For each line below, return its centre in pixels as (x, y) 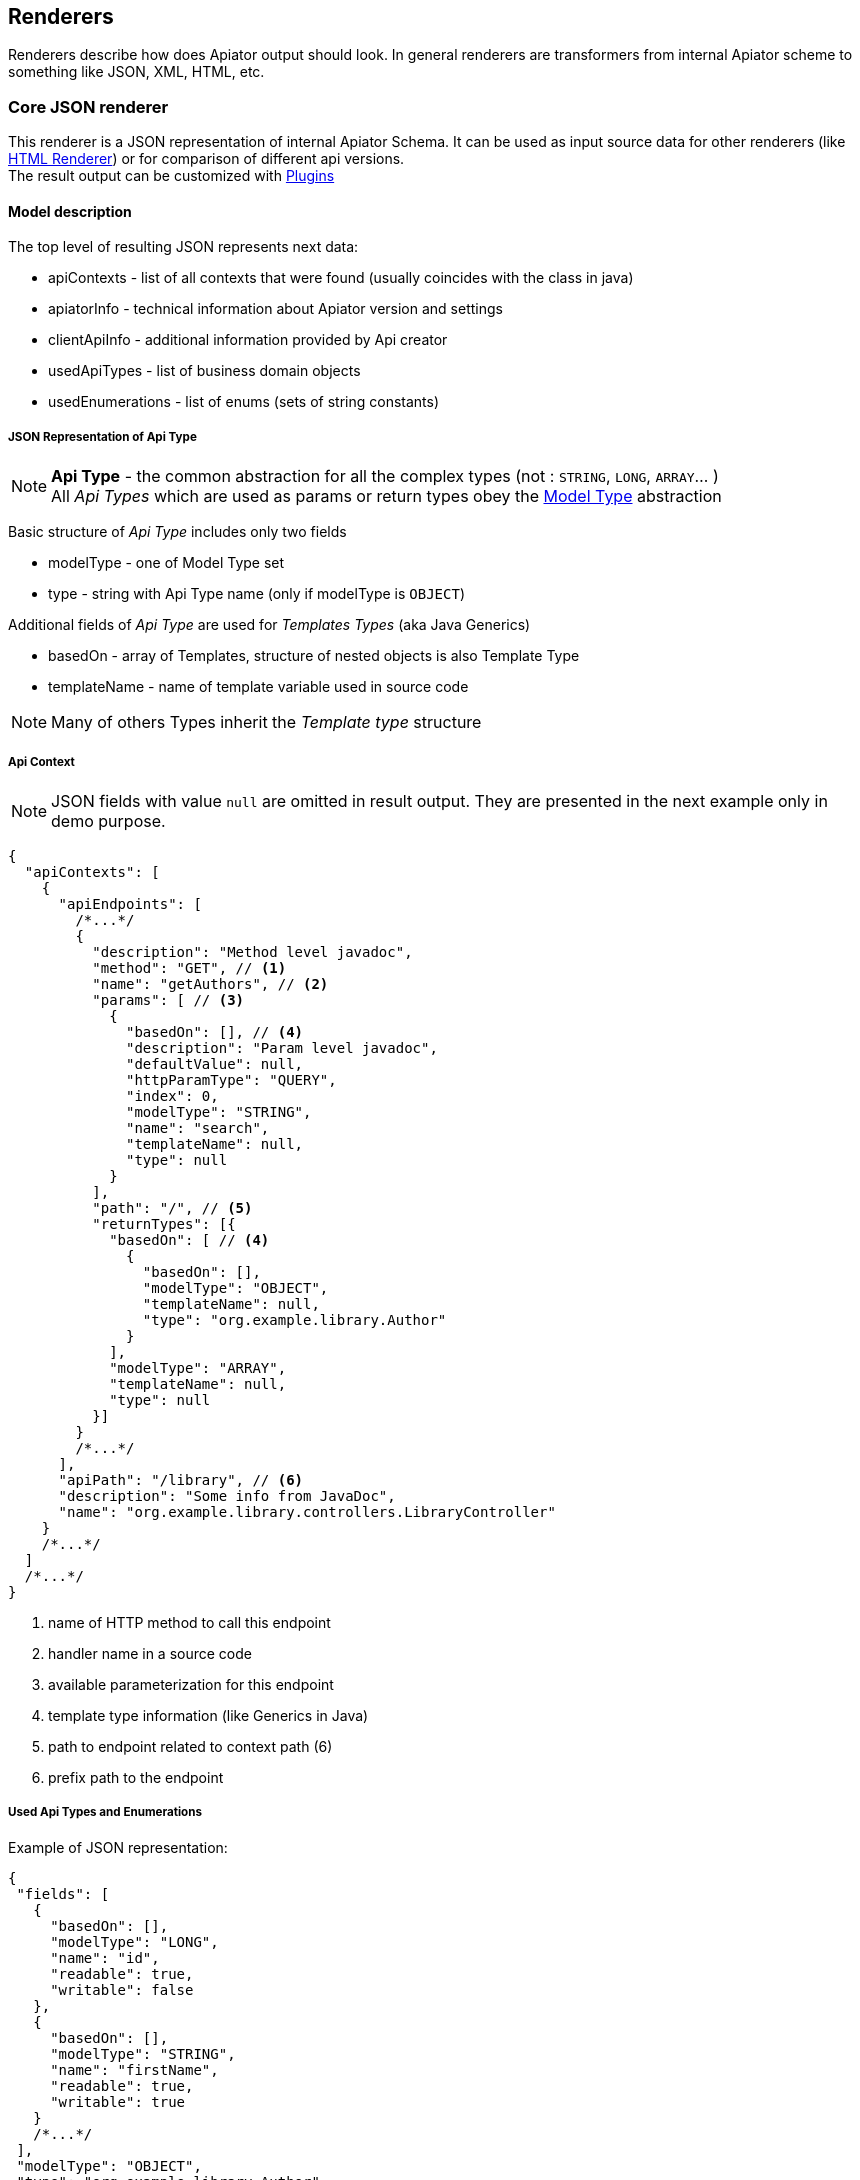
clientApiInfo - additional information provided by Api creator (248, 340)
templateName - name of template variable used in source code (258, 687)
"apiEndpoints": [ (130, 903)
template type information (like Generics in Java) (208, 1715)
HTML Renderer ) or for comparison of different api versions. (206, 159)
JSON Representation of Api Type (102, 436)
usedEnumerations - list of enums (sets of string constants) (244, 402)
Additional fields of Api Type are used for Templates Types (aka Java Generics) (269, 625)
